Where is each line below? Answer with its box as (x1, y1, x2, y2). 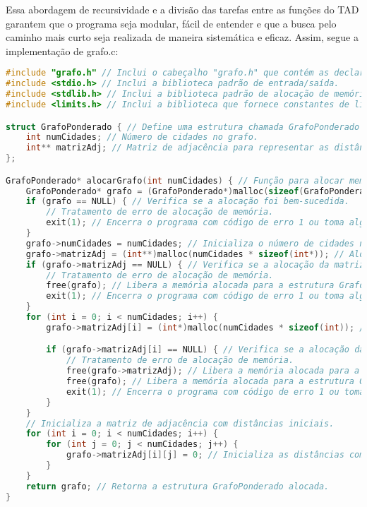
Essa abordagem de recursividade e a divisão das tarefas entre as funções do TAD (6, 2, 359, 16)
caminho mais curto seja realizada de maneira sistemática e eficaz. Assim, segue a (6, 30, 359, 44)
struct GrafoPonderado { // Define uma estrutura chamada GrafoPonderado (6, 121, 360, 132)
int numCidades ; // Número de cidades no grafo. (25, 132, 258, 143)
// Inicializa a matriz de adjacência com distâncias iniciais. (25, 418, 335, 429)
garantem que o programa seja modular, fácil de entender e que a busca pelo (6, 16, 337, 30)
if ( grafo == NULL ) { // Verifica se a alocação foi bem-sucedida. (25, 196, 349, 207)
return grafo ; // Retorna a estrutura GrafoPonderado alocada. (25, 481, 330, 491)
